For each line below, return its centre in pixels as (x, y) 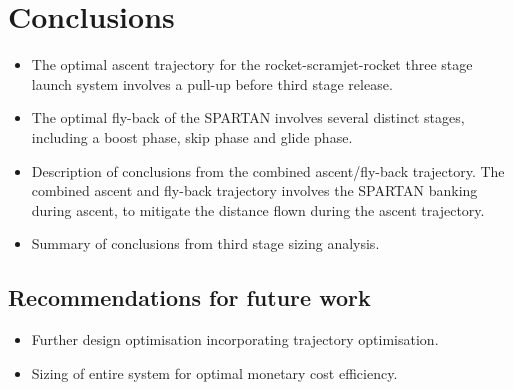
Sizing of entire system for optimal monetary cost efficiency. (214, 372)
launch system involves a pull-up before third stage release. (212, 83)
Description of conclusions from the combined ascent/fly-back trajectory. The (268, 170)
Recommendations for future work (189, 297)
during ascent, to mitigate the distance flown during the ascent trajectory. (258, 209)
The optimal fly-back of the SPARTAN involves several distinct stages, (248, 117)
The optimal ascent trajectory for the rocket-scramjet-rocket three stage (252, 64)
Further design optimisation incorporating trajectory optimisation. (235, 339)
